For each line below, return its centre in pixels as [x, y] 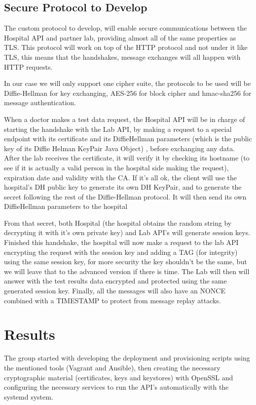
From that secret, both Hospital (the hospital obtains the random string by [118, 223]
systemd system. [29, 396]
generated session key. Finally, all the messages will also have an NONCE [115, 291]
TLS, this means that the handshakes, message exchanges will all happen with [122, 57]
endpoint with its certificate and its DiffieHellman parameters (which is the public [128, 139]
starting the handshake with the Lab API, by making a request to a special [118, 129]
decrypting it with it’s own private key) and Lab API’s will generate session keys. [127, 232]
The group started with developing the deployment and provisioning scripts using [127, 358]
